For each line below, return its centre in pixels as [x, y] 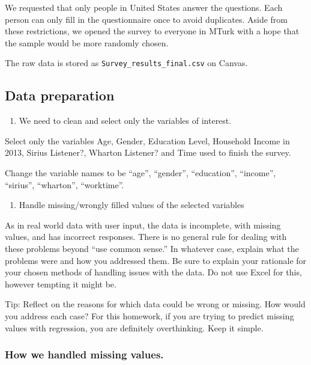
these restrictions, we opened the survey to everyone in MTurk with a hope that [152, 31]
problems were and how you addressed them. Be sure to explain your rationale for [156, 260]
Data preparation [60, 95]
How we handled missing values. [84, 354]
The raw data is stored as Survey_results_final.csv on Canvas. [126, 63]
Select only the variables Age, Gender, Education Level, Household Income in [147, 140]
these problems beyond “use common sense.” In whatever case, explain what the [152, 248]
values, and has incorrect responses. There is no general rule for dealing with [146, 237]
